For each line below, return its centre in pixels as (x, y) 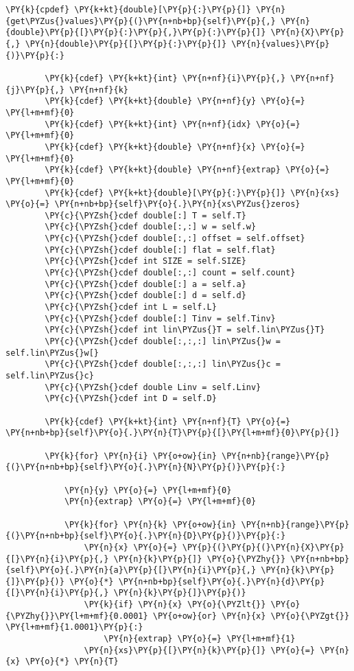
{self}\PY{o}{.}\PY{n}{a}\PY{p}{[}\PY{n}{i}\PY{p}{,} (131, 570)
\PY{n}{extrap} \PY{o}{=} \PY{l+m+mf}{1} (200, 639)
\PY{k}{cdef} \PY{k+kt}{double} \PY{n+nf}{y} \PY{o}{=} (175, 101)
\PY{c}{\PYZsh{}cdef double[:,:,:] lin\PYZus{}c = (163, 364)
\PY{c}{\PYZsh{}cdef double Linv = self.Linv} (153, 387)
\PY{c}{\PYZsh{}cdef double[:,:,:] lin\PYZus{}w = (163, 342)
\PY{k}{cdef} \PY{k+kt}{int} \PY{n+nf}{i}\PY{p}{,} (165, 78)
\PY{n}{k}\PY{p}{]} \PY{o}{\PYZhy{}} (200, 559)
